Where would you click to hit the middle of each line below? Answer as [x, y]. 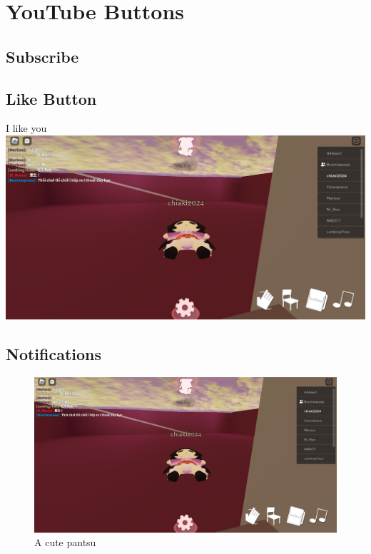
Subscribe [42, 56]
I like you [26, 128]
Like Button [51, 98]
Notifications [54, 354]
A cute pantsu [65, 542]
